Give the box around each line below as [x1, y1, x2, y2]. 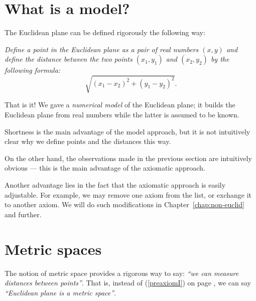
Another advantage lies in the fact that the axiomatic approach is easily [5, 180, 226, 190]
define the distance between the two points [5, 54, 133, 64]
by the [210, 54, 229, 64]
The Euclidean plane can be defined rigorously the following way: [5, 27, 205, 38]
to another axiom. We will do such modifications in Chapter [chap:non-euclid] [5, 199, 244, 210]
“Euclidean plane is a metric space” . [5, 287, 116, 297]
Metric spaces [5, 238, 102, 259]
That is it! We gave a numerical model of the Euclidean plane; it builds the [5, 99, 235, 110]
